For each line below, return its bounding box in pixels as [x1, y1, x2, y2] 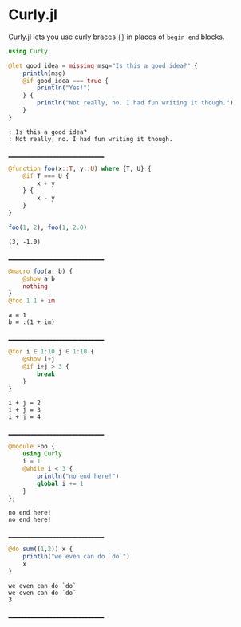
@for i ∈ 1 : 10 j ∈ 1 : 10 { [8, 348, 94, 356]
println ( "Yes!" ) [37, 84, 91, 93]
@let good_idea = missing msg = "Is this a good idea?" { [8, 61, 198, 69]
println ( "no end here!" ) [37, 472, 120, 480]
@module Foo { [8, 443, 56, 451]
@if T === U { [22, 172, 69, 180]
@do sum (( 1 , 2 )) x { [8, 545, 73, 554]
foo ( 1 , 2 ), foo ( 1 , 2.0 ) [8, 223, 88, 231]
